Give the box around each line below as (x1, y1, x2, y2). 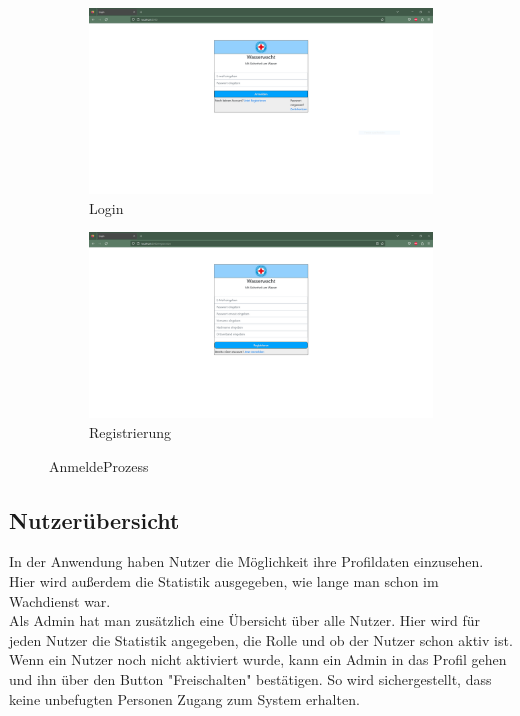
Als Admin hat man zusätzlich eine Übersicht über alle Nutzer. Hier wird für (9, 610, 481, 631)
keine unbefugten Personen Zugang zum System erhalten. (9, 688, 360, 709)
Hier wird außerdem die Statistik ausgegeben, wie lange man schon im (9, 570, 439, 591)
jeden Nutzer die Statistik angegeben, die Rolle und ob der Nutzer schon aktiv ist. (9, 629, 513, 650)
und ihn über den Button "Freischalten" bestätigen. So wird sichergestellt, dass (9, 668, 492, 689)
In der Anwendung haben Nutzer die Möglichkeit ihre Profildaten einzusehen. (9, 551, 484, 572)
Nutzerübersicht (9, 504, 180, 535)
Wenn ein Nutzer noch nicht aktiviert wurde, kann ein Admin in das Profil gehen (9, 649, 507, 670)
